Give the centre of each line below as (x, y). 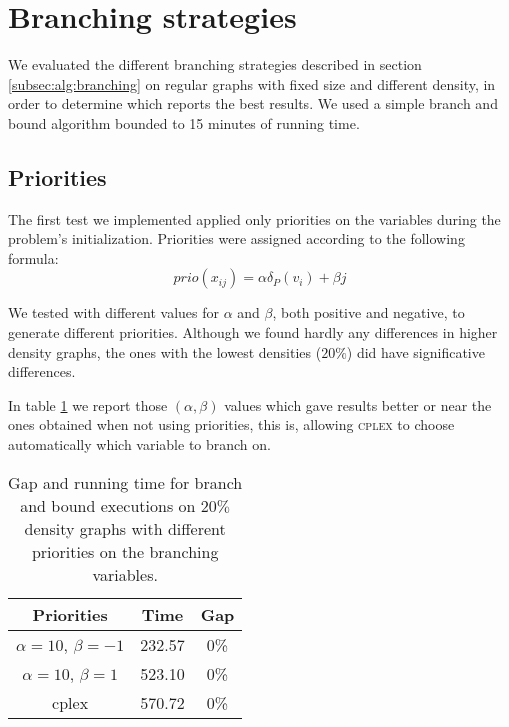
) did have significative (415, 351)
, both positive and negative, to (368, 312)
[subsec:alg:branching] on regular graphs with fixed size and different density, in (252, 83)
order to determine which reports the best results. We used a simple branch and (253, 103)
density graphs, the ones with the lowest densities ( (165, 351)
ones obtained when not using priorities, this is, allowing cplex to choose (231, 424)
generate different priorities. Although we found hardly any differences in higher (253, 332)
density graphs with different (125, 528)
